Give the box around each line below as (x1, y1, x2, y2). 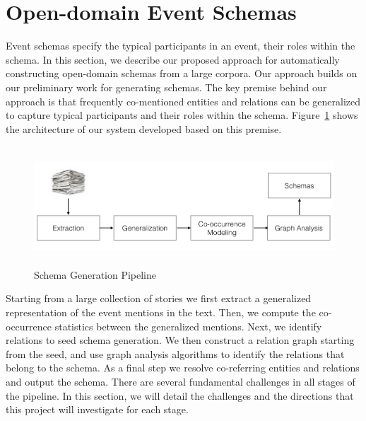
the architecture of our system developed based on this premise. (6, 121, 282, 136)
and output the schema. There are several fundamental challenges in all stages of (6, 374, 355, 389)
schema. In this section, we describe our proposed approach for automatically (6, 52, 340, 67)
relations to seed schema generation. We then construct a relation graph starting (6, 333, 355, 347)
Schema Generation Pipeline (34, 267, 157, 282)
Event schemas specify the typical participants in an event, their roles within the (6, 38, 355, 53)
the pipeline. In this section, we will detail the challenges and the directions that (6, 388, 354, 403)
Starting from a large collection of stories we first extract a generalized (6, 291, 312, 306)
